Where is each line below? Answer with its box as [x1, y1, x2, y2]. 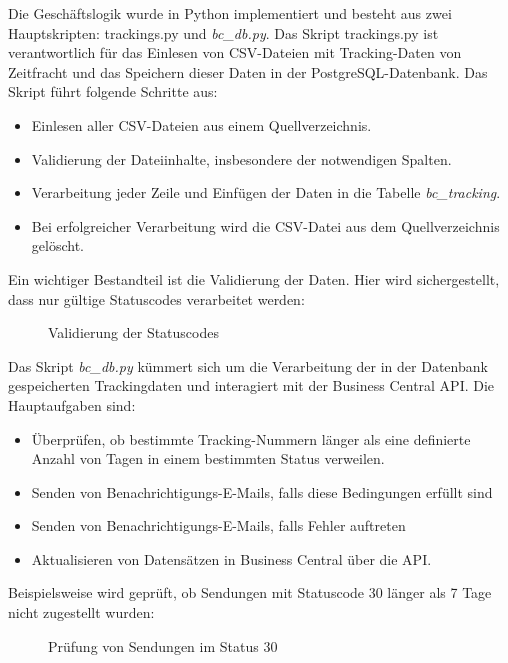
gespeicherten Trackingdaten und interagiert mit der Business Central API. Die [8, 375, 495, 396]
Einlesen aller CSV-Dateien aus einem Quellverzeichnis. [31, 114, 372, 135]
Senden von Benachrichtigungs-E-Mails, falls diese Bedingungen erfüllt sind [31, 481, 493, 502]
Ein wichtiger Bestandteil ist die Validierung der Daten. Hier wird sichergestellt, [8, 268, 500, 289]
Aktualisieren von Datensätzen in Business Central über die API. [31, 548, 432, 569]
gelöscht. [31, 235, 84, 256]
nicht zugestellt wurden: [8, 602, 155, 623]
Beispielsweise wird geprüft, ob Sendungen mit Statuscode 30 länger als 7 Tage [8, 582, 492, 603]
